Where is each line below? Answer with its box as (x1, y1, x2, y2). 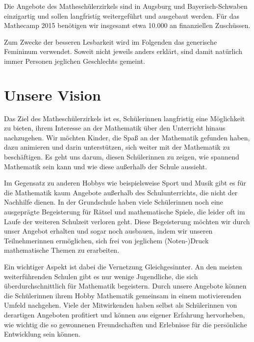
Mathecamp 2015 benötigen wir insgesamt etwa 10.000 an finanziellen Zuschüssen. (4, 20, 251, 30)
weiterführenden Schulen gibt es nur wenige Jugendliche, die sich (4, 271, 198, 281)
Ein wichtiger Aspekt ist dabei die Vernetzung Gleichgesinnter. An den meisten (4, 262, 242, 271)
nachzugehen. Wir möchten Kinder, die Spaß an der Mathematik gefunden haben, (4, 132, 250, 142)
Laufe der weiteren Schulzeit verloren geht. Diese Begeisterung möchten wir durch (4, 216, 250, 226)
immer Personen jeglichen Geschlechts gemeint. (4, 55, 145, 66)
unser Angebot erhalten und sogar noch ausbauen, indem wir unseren (4, 226, 213, 236)
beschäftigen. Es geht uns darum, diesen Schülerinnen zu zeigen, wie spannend (4, 152, 239, 162)
